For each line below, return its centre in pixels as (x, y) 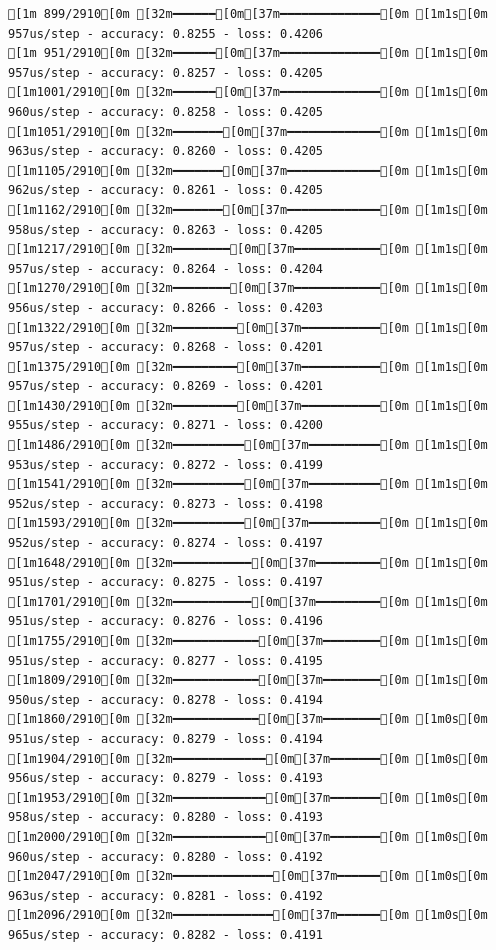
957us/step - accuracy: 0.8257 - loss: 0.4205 (165, 72)
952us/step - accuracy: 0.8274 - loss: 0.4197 (165, 543)
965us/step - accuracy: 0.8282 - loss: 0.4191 (165, 934)
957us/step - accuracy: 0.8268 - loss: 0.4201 (165, 347)
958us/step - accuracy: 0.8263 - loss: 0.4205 (165, 229)
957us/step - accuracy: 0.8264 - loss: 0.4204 (165, 268)
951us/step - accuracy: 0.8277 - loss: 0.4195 (165, 660)
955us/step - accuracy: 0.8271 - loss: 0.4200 (165, 425)
